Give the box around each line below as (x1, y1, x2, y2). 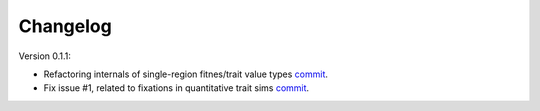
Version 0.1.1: (18, 50, 72, 62)
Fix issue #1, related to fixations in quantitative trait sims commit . (43, 82, 310, 94)
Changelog (18, 15, 112, 37)
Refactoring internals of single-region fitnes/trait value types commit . (43, 68, 329, 80)
